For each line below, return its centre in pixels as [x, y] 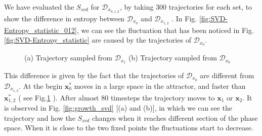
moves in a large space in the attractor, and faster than [160, 86]
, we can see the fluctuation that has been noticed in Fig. [165, 30]
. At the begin [41, 86]
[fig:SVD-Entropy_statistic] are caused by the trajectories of [98, 40]
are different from [227, 75]
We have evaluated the [39, 7]
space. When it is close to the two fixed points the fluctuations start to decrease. [129, 128]
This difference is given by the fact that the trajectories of [94, 75]
